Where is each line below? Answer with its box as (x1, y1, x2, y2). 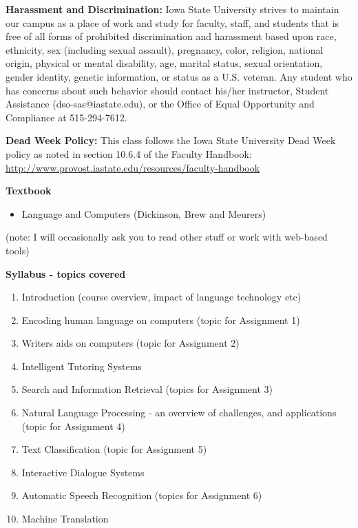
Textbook (6, 183, 52, 198)
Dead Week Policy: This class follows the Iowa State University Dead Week (6, 133, 336, 148)
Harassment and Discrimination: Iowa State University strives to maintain (6, 2, 339, 16)
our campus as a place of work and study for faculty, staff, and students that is (6, 15, 339, 30)
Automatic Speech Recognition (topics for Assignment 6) (21, 488, 262, 502)
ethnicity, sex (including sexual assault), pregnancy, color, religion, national (6, 42, 324, 57)
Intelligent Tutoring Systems (21, 358, 142, 373)
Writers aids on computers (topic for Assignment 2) (21, 336, 240, 350)
